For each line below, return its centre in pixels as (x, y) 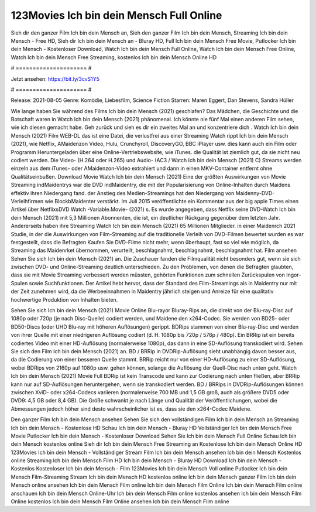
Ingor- (293, 275)
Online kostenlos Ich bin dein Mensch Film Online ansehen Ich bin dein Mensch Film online (120, 501)
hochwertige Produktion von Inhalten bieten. (64, 299)
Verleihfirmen (27, 201)
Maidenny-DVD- (255, 193)
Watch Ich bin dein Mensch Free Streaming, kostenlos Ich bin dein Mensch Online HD (114, 57)
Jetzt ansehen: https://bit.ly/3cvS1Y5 (55, 78)
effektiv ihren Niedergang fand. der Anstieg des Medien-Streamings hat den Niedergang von (123, 193)
